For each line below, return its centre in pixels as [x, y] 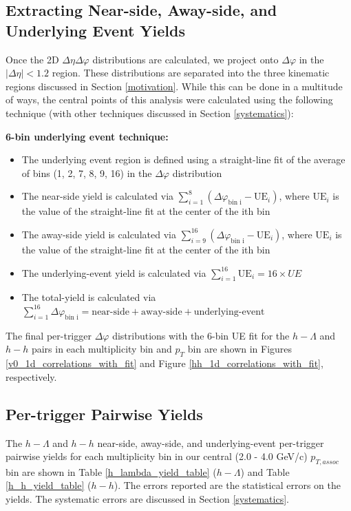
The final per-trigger [49, 335]
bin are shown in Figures [240, 349]
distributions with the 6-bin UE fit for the [201, 335]
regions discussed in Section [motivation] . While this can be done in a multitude [174, 86]
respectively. [31, 376]
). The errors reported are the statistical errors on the [227, 485]
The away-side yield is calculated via [99, 234]
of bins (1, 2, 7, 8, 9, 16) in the [87, 173]
